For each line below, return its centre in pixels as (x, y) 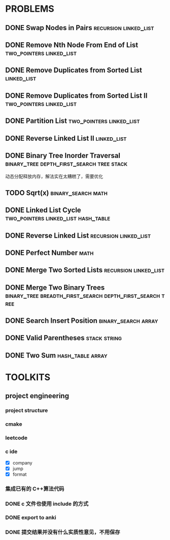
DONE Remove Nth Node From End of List (72, 45)
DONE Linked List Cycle (43, 210)
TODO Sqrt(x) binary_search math (56, 192)
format (20, 474)
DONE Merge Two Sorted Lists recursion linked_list (85, 270)
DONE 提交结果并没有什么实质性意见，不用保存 (63, 532)
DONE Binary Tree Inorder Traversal (63, 155)
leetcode (16, 438)
